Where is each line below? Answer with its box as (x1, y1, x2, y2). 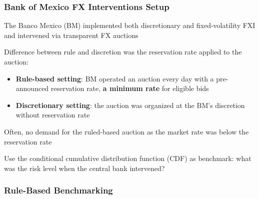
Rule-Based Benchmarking (4, 184, 113, 196)
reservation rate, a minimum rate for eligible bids (50, 83, 209, 93)
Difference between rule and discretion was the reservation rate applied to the (4, 46, 242, 57)
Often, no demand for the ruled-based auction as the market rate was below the (4, 126, 249, 136)
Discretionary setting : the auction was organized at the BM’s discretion (15, 99, 245, 110)
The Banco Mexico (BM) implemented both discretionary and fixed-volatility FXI (4, 20, 255, 30)
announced (15, 83, 49, 93)
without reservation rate (15, 109, 90, 120)
